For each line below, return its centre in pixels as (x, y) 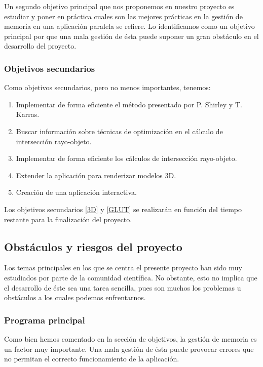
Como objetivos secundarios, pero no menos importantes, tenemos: (107, 87)
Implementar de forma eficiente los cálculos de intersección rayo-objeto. (126, 158)
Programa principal (45, 320)
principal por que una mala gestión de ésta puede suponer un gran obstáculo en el (131, 36)
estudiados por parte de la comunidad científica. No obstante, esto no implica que (131, 277)
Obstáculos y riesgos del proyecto (93, 246)
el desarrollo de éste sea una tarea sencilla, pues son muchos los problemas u (123, 287)
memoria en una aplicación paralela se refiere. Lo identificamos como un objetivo (129, 26)
